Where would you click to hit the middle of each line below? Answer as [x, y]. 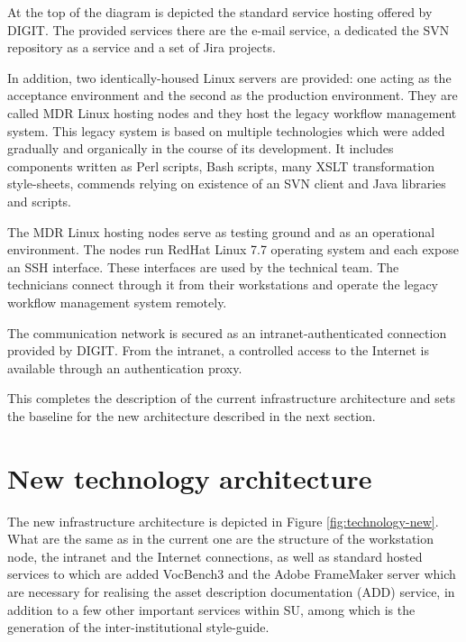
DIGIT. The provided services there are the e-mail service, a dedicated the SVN [228, 29]
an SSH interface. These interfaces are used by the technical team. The [203, 266]
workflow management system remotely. [117, 302]
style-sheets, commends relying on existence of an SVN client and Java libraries [227, 183]
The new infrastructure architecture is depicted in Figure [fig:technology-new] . [223, 521]
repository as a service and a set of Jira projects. [142, 47]
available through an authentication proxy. [125, 367]
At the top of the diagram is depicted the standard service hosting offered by [220, 12]
